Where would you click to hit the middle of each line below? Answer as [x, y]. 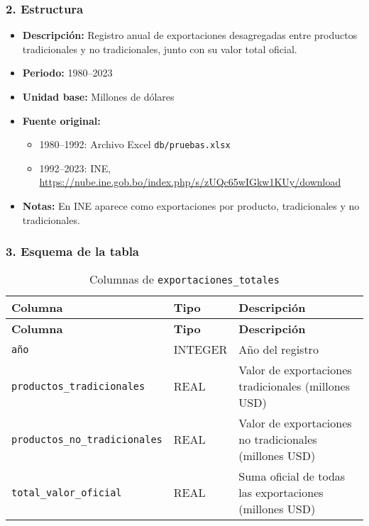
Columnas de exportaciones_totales [184, 279]
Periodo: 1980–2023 [67, 73]
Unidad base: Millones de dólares [98, 96]
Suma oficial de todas [292, 476]
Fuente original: [61, 120]
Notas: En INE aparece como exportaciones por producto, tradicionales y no [191, 206]
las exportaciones [281, 493]
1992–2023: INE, [75, 168]
